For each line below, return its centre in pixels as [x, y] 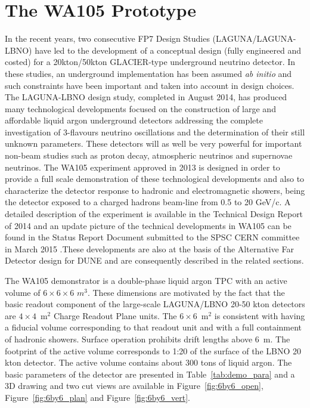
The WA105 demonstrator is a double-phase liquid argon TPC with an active [146, 280]
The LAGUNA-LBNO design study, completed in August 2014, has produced [146, 97]
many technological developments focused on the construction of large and [140, 108]
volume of [23, 292]
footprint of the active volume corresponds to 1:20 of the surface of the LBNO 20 [153, 350]
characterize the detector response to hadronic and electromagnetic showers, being [155, 190]
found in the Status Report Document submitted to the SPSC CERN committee [152, 237]
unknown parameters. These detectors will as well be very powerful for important [154, 143]
